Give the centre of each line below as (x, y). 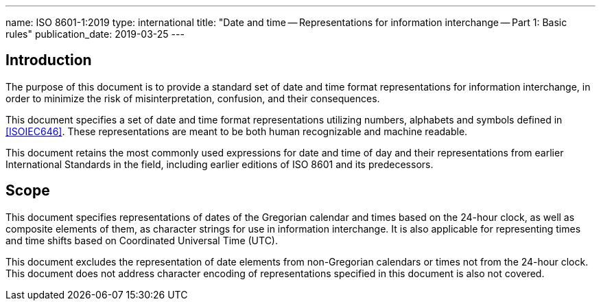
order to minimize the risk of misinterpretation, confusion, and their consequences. (193, 98)
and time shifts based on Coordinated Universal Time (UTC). (142, 240)
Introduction (49, 60)
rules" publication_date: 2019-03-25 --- (95, 34)
